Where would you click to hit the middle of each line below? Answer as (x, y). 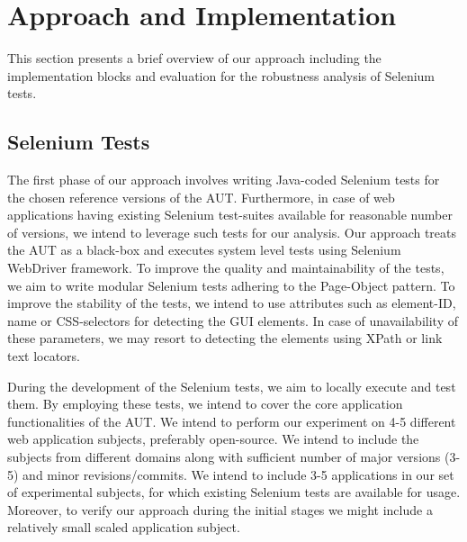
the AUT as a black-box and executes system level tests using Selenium (204, 250)
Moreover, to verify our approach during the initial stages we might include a (220, 509)
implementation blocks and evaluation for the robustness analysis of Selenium (221, 75)
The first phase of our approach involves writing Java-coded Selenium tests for (224, 180)
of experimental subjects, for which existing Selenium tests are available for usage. (234, 492)
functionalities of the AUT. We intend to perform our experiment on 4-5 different (232, 421)
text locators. (44, 356)
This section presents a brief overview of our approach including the (194, 58)
